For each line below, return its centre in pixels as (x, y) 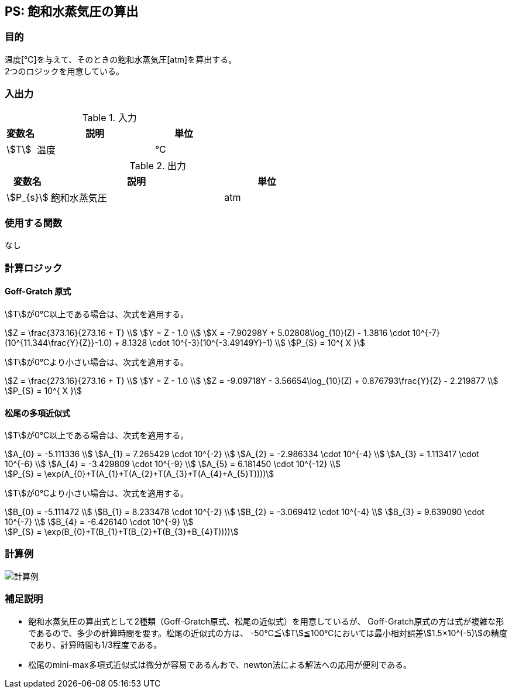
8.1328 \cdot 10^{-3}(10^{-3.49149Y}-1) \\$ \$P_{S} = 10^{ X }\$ (243, 342)
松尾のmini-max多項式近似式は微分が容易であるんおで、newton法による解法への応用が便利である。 (220, 664)
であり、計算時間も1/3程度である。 (95, 644)
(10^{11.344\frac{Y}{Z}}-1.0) (59, 342)
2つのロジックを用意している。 (65, 71)
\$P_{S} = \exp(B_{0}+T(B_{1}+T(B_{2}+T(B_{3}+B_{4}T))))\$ (122, 532)
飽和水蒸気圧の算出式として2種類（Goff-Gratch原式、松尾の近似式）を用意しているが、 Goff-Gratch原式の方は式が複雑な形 (266, 621)
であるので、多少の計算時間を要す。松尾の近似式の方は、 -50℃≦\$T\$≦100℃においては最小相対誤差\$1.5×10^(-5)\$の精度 (268, 633)
